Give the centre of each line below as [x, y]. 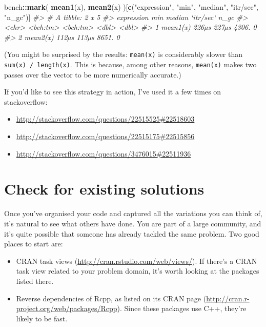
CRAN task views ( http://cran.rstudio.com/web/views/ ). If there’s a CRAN [137, 261]
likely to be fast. [42, 318]
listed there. [35, 281]
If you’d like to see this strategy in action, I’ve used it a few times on [113, 92]
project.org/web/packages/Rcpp [67, 308]
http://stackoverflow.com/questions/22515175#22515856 [105, 136]
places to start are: [34, 244]
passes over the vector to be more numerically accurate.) [93, 74]
